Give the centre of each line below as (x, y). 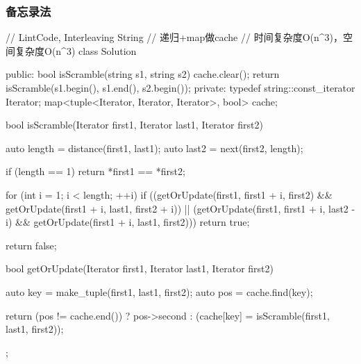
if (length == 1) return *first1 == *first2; (95, 171)
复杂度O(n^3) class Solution (76, 50)
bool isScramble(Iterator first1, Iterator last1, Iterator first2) (134, 125)
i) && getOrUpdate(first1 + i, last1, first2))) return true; (128, 222)
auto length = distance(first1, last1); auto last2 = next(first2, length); (154, 148)
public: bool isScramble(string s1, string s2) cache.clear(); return (143, 74)
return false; (31, 245)
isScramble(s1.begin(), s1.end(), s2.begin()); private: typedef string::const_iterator (180, 88)
